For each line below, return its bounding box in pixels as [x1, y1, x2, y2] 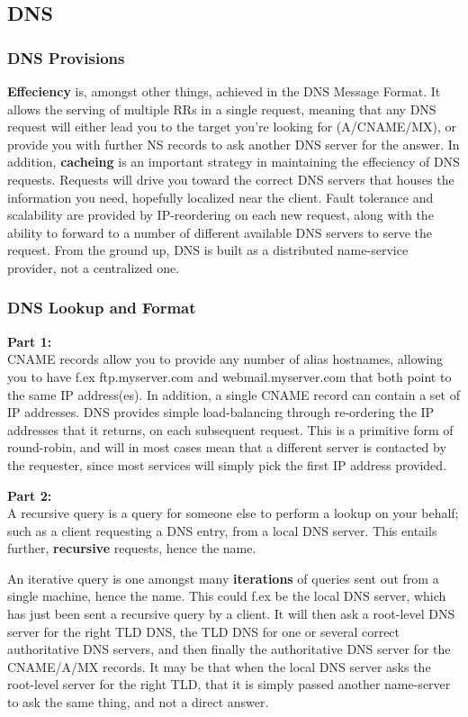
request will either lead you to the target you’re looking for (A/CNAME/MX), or [7, 117, 457, 136]
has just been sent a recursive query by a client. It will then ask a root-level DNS [7, 604, 455, 623]
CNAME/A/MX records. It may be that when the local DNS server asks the [7, 657, 431, 676]
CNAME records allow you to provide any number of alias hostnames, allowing [7, 349, 444, 368]
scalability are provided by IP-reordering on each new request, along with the [7, 205, 434, 224]
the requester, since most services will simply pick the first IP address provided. [7, 455, 446, 474]
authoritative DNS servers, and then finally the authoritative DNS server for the [7, 640, 451, 658]
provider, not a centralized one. [7, 258, 180, 277]
